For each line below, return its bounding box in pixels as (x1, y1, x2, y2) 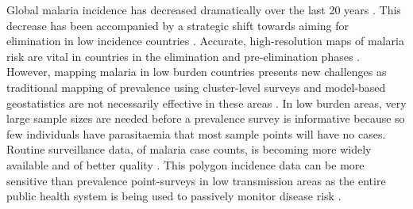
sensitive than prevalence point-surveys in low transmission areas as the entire (6, 172, 386, 188)
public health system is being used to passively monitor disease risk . (6, 188, 342, 204)
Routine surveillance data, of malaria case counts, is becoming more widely (6, 141, 372, 158)
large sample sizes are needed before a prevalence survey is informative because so (6, 110, 405, 127)
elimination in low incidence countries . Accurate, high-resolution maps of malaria (6, 32, 404, 49)
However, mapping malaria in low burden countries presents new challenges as (6, 63, 387, 80)
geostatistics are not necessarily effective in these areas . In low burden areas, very (6, 94, 407, 111)
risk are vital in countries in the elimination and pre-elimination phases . (6, 47, 361, 64)
